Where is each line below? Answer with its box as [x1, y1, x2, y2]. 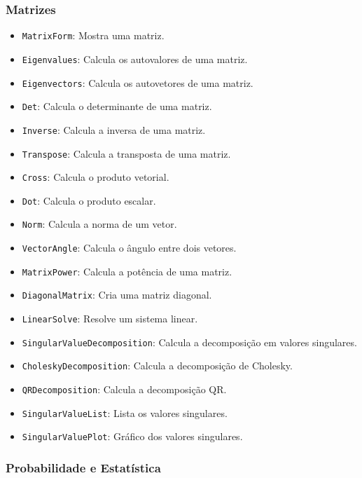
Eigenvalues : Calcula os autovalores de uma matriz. [22, 51, 248, 66]
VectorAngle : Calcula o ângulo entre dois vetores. [22, 240, 237, 255]
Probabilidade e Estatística [6, 458, 161, 476]
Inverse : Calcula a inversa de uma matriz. [22, 122, 206, 137]
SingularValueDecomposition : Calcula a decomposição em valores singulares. [22, 334, 357, 349]
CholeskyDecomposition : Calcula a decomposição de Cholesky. [22, 358, 293, 373]
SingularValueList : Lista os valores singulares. [22, 405, 228, 420]
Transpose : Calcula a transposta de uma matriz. [22, 146, 231, 161]
